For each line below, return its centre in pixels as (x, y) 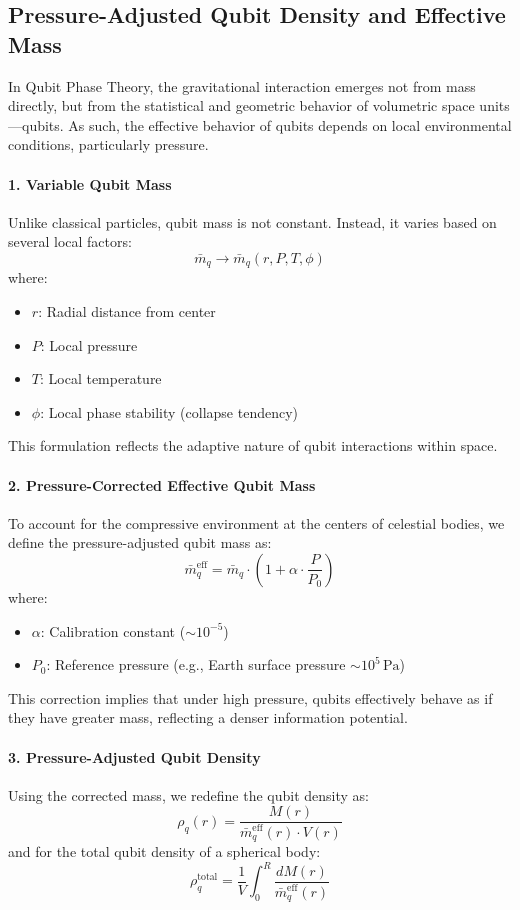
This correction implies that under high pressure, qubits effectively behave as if (250, 697)
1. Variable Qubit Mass (90, 183)
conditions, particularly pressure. (108, 144)
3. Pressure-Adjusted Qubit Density (134, 756)
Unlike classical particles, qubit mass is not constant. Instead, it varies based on (252, 221)
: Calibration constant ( (113, 630)
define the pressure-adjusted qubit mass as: (140, 542)
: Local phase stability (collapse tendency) (169, 411)
